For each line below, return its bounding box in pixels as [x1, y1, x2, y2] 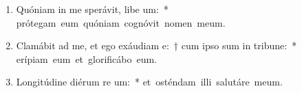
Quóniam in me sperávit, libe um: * [16, 2, 169, 16]
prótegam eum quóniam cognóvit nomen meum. [16, 15, 226, 29]
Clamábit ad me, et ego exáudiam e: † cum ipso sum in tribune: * [16, 38, 297, 53]
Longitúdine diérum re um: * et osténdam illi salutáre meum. [16, 75, 283, 89]
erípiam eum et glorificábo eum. [16, 51, 158, 66]
